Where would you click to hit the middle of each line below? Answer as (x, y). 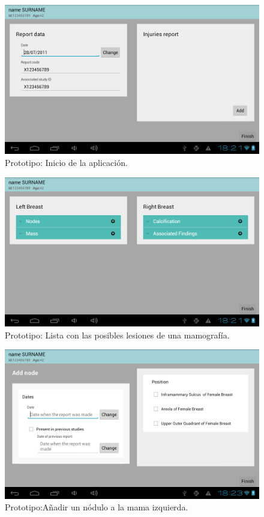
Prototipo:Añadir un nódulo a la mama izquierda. (97, 507)
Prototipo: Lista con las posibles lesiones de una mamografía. (117, 335)
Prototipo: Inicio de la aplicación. (66, 163)
